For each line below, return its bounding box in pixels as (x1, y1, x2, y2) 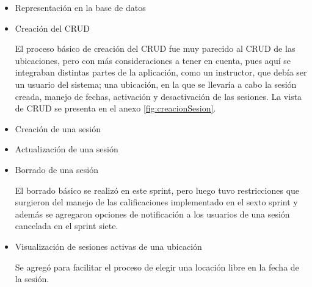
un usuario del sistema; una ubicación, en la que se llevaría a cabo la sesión (15, 77, 297, 90)
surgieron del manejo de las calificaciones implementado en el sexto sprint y (15, 196, 298, 208)
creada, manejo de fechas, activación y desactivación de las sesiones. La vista (15, 90, 302, 102)
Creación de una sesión (15, 122, 101, 135)
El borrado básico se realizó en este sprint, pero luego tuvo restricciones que (15, 183, 300, 196)
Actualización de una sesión (15, 143, 118, 155)
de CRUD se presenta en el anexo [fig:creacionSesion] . (15, 102, 216, 115)
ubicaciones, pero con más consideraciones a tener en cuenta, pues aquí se (15, 54, 291, 66)
